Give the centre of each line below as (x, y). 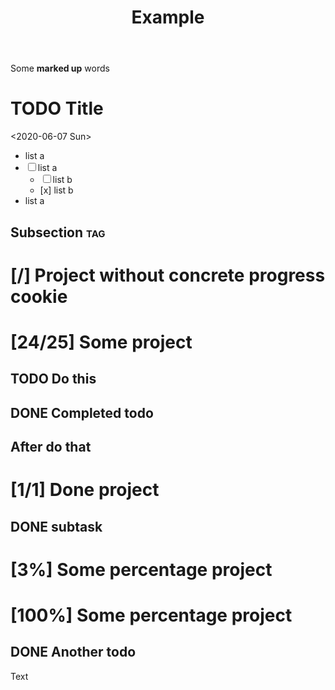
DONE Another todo (73, 652)
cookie (39, 296)
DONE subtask (56, 526)
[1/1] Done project (85, 490)
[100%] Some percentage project (151, 615)
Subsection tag (58, 232)
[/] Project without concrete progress (168, 275)
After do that (51, 447)
